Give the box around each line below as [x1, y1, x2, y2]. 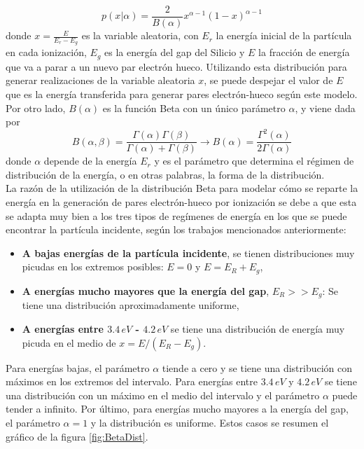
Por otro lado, [6, 100, 66, 115]
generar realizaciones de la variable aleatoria [6, 73, 195, 88]
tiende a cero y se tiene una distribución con [162, 360, 353, 375]
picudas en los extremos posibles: [22, 259, 164, 274]
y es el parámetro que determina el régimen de [154, 153, 354, 168]
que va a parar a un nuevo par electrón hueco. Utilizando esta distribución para [6, 59, 347, 74]
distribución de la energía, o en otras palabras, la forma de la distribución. [6, 167, 325, 181]
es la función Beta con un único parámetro [102, 100, 286, 115]
